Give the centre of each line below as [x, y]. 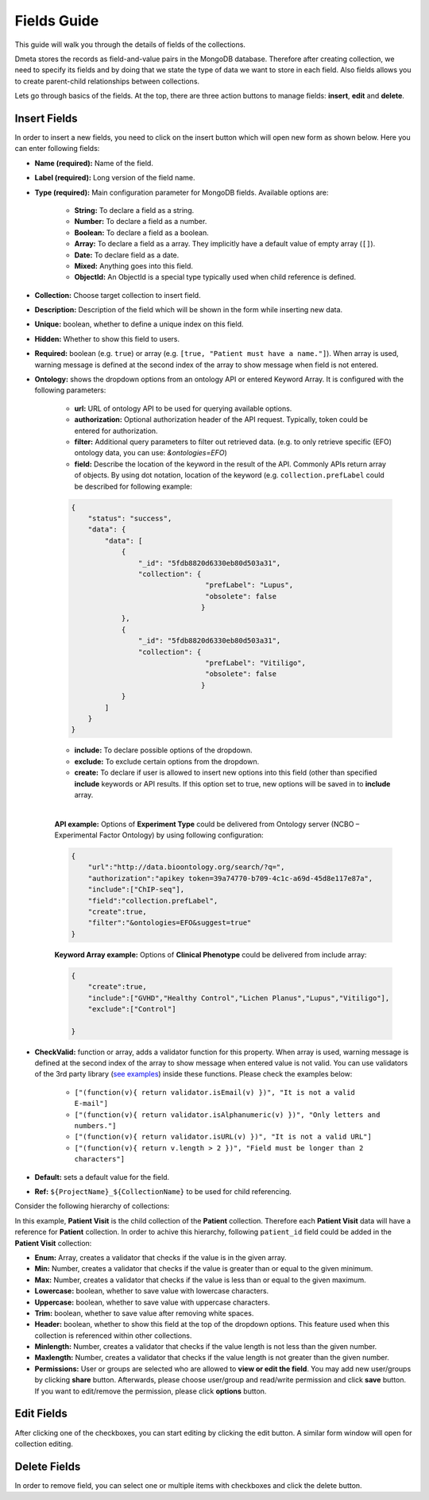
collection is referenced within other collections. [113, 1336]
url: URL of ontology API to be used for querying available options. [183, 408]
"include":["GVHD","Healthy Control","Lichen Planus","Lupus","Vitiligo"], [239, 998]
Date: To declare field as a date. [127, 255]
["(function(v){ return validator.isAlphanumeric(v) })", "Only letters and [227, 1115]
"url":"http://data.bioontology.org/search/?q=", [186, 867]
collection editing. [44, 1444]
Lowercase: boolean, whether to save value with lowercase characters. [152, 1291]
